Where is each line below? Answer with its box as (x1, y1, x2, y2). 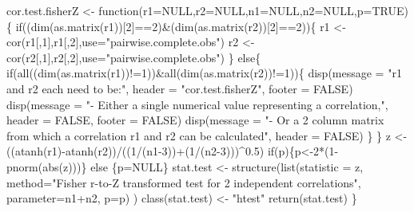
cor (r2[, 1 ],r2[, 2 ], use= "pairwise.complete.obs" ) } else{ (6, 49, 261, 65)
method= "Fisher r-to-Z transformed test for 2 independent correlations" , (6, 174, 361, 190)
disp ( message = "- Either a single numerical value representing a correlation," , (6, 96, 388, 112)
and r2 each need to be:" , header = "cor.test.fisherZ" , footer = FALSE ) (6, 80, 353, 96)
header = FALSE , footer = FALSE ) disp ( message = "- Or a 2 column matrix (6, 112, 384, 128)
